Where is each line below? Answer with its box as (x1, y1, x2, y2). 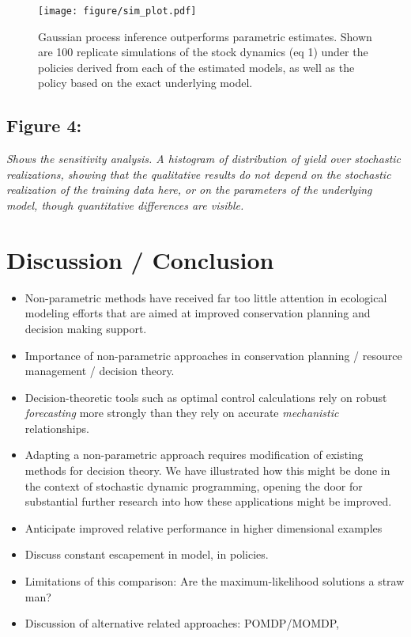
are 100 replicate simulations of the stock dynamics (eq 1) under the (38, 44, 368, 60)
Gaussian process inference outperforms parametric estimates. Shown (38, 28, 372, 44)
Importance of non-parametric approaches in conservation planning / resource (25, 347, 402, 363)
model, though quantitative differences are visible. (6, 197, 244, 214)
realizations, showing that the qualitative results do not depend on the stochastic (6, 165, 391, 182)
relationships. (25, 419, 89, 436)
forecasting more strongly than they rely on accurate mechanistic (25, 404, 339, 421)
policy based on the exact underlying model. (38, 74, 253, 91)
